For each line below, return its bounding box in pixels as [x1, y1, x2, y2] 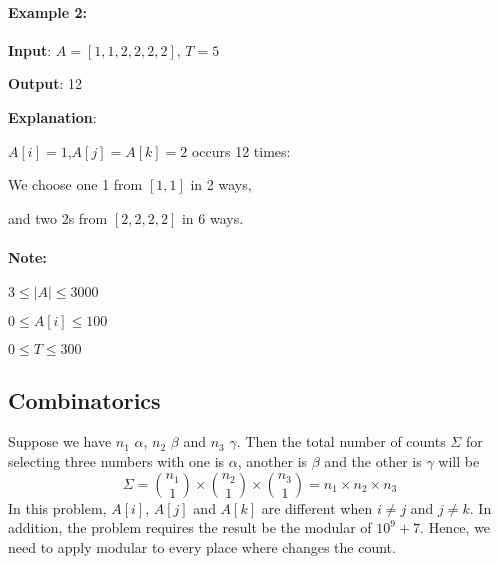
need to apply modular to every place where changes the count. [8, 536, 396, 557]
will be [438, 450, 480, 471]
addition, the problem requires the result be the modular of [8, 517, 372, 538]
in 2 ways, [190, 174, 252, 195]
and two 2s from [8, 207, 108, 228]
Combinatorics [8, 384, 161, 415]
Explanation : [8, 106, 97, 127]
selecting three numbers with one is [8, 450, 225, 471]
